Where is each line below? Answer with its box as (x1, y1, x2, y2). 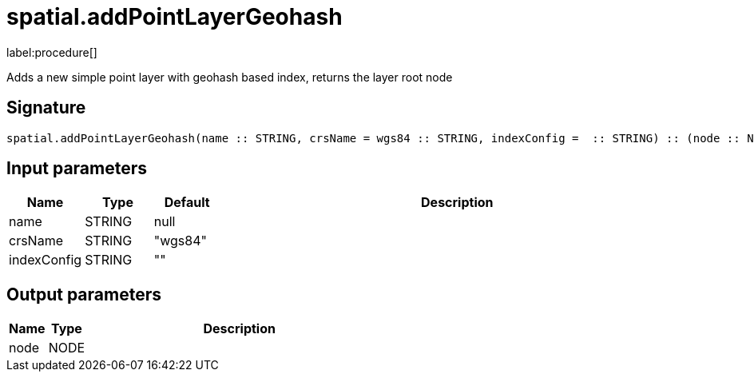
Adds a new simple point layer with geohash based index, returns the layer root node (6, 70, 453, 84)
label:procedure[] (6, 45, 97, 59)
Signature (6, 97, 86, 118)
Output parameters (6, 284, 161, 304)
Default (164, 194, 210, 211)
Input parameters (6, 158, 148, 179)
